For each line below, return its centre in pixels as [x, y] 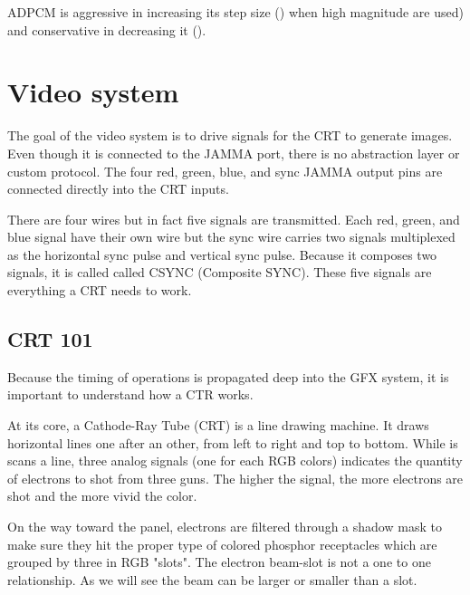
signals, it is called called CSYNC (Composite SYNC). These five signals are [220, 272]
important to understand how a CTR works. [130, 394]
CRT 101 [50, 339]
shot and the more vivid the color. [102, 496]
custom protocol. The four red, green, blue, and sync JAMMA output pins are [225, 171]
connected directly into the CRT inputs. [118, 189]
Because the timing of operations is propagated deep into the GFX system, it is [228, 376]
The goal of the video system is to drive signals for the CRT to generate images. [230, 135]
